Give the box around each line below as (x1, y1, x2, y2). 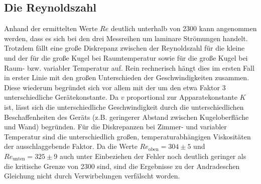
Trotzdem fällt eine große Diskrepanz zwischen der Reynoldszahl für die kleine (4, 43, 245, 53)
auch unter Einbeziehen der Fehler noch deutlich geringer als (59, 150, 246, 161)
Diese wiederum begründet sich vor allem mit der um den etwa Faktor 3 (4, 82, 226, 92)
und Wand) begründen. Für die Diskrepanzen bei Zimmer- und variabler (4, 121, 227, 132)
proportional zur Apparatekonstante (126, 92, 237, 102)
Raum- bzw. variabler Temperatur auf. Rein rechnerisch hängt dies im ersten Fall (4, 62, 254, 73)
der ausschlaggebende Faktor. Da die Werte (4, 141, 138, 151)
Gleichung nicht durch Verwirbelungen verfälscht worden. (4, 170, 180, 181)
